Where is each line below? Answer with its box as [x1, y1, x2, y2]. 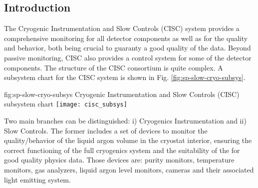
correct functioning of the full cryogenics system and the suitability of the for [4, 144, 240, 155]
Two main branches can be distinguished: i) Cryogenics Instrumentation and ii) [4, 115, 247, 126]
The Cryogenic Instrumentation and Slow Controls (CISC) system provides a [4, 23, 240, 33]
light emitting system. [4, 174, 71, 184]
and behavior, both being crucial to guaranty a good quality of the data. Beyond [4, 42, 251, 53]
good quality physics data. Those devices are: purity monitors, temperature [4, 154, 235, 165]
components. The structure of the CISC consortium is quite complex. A [4, 62, 223, 72]
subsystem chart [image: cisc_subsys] [4, 98, 127, 109]
